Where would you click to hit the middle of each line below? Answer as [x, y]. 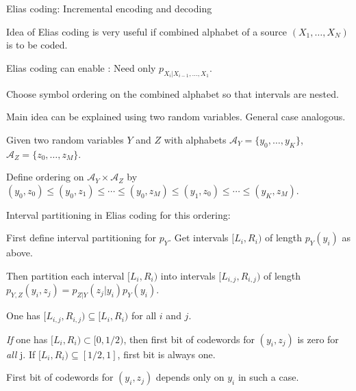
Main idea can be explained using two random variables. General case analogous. [176, 117]
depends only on [190, 377]
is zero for [318, 339]
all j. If [21, 354]
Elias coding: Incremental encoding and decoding [109, 8]
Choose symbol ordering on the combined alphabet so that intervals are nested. [173, 93]
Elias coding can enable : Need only [81, 67]
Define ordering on [45, 177]
